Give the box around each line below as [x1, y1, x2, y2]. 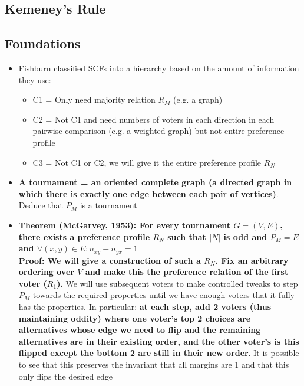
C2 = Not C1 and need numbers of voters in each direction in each [32, 113, 275, 125]
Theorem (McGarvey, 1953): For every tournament [18, 218, 231, 231]
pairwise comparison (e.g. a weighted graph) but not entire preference [32, 125, 285, 137]
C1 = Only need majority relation [32, 93, 156, 106]
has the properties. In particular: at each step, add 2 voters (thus [18, 300, 272, 312]
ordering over [18, 266, 74, 278]
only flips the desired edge [18, 369, 113, 382]
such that [167, 230, 206, 243]
